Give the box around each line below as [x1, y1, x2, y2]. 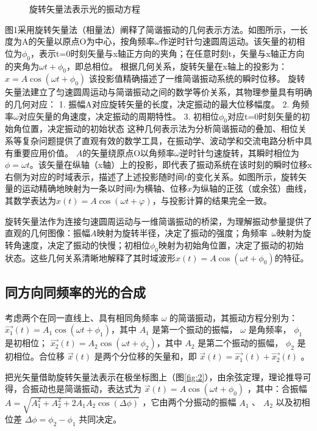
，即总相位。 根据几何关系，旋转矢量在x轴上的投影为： [66, 59, 288, 72]
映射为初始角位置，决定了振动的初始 [158, 238, 304, 251]
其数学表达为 [5, 194, 56, 206]
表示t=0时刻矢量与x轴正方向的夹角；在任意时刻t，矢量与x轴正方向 [39, 46, 305, 59]
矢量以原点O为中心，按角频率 [37, 35, 155, 48]
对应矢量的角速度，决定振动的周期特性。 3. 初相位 [18, 109, 219, 122]
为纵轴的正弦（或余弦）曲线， [192, 182, 312, 195]
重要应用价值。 [13, 146, 73, 159]
